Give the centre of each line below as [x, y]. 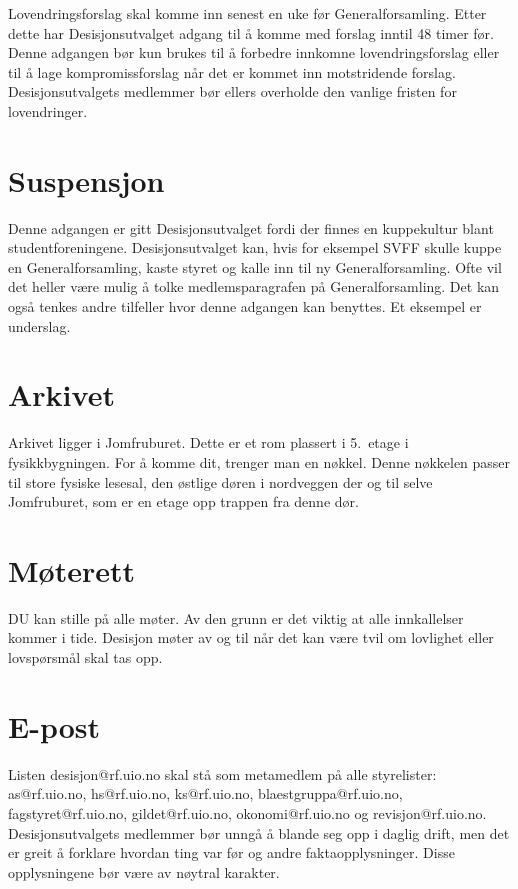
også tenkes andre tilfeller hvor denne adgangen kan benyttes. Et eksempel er [245, 306]
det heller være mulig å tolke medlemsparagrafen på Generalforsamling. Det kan [254, 286]
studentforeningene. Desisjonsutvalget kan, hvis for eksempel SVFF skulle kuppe [255, 247]
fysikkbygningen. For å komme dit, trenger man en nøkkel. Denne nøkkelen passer [259, 461]
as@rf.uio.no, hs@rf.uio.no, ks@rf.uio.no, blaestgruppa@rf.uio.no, [205, 793]
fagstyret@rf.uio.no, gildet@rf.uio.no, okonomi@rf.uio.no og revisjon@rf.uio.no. [247, 812]
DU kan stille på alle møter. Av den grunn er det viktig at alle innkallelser [236, 617]
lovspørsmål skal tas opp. [85, 657]
